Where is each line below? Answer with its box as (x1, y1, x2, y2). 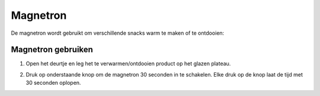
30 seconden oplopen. (25, 80, 81, 87)
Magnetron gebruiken (11, 45, 93, 55)
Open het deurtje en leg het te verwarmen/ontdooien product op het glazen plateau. (25, 60, 231, 67)
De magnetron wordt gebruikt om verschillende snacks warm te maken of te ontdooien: (11, 29, 225, 37)
